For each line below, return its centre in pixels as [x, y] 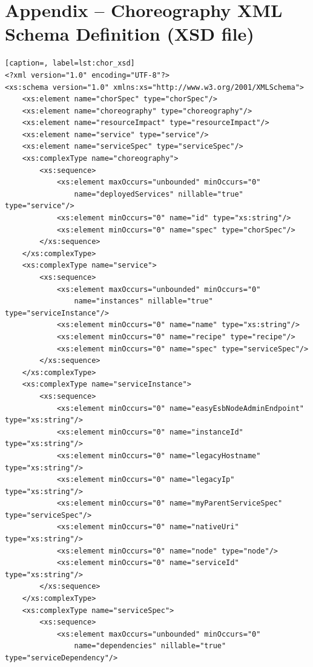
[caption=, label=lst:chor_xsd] [70, 63]
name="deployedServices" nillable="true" [159, 194]
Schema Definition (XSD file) [130, 34]
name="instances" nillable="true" [143, 301]
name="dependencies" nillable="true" [150, 646]
